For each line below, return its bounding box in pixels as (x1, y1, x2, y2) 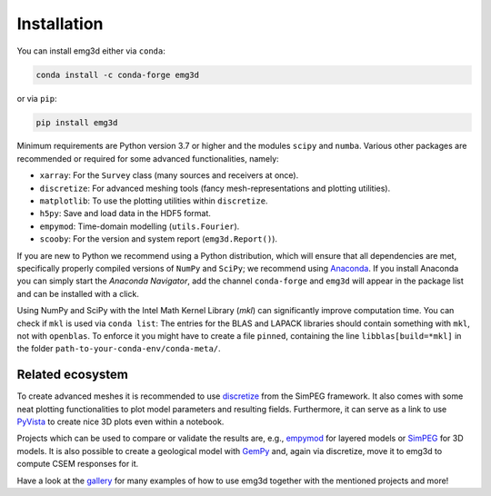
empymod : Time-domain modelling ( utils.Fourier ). (39, 221, 240, 232)
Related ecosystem (16, 367, 129, 382)
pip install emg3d (35, 117, 118, 127)
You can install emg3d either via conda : (16, 45, 165, 56)
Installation (16, 14, 104, 34)
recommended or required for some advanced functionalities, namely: (16, 153, 279, 164)
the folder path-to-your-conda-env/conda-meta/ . (16, 343, 222, 354)
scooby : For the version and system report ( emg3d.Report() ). (39, 233, 277, 244)
